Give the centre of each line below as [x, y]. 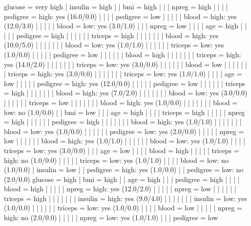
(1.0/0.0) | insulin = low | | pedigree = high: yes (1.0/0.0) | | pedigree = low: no [124, 169]
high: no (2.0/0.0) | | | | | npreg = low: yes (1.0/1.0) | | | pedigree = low [111, 217]
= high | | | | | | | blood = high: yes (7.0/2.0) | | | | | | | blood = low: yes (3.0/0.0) [126, 93]
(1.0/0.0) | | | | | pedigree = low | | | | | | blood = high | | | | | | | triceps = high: [123, 54]
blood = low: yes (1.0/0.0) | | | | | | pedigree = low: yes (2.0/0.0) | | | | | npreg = [124, 131]
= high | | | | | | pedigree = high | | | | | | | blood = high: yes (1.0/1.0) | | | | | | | [123, 122]
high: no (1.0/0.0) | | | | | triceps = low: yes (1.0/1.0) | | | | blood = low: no [116, 160]
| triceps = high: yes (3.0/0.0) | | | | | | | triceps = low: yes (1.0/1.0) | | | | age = [123, 74]
